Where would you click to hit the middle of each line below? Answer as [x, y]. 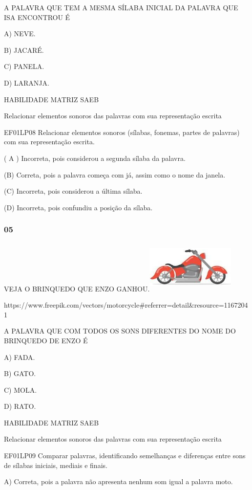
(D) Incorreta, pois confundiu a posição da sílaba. [78, 207]
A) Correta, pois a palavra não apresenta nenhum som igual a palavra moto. [118, 481]
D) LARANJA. [27, 82]
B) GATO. [20, 373]
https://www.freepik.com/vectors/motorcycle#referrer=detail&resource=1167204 [126, 305]
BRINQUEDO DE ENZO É [46, 340]
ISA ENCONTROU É [37, 17]
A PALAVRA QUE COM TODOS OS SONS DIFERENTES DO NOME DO [120, 331]
